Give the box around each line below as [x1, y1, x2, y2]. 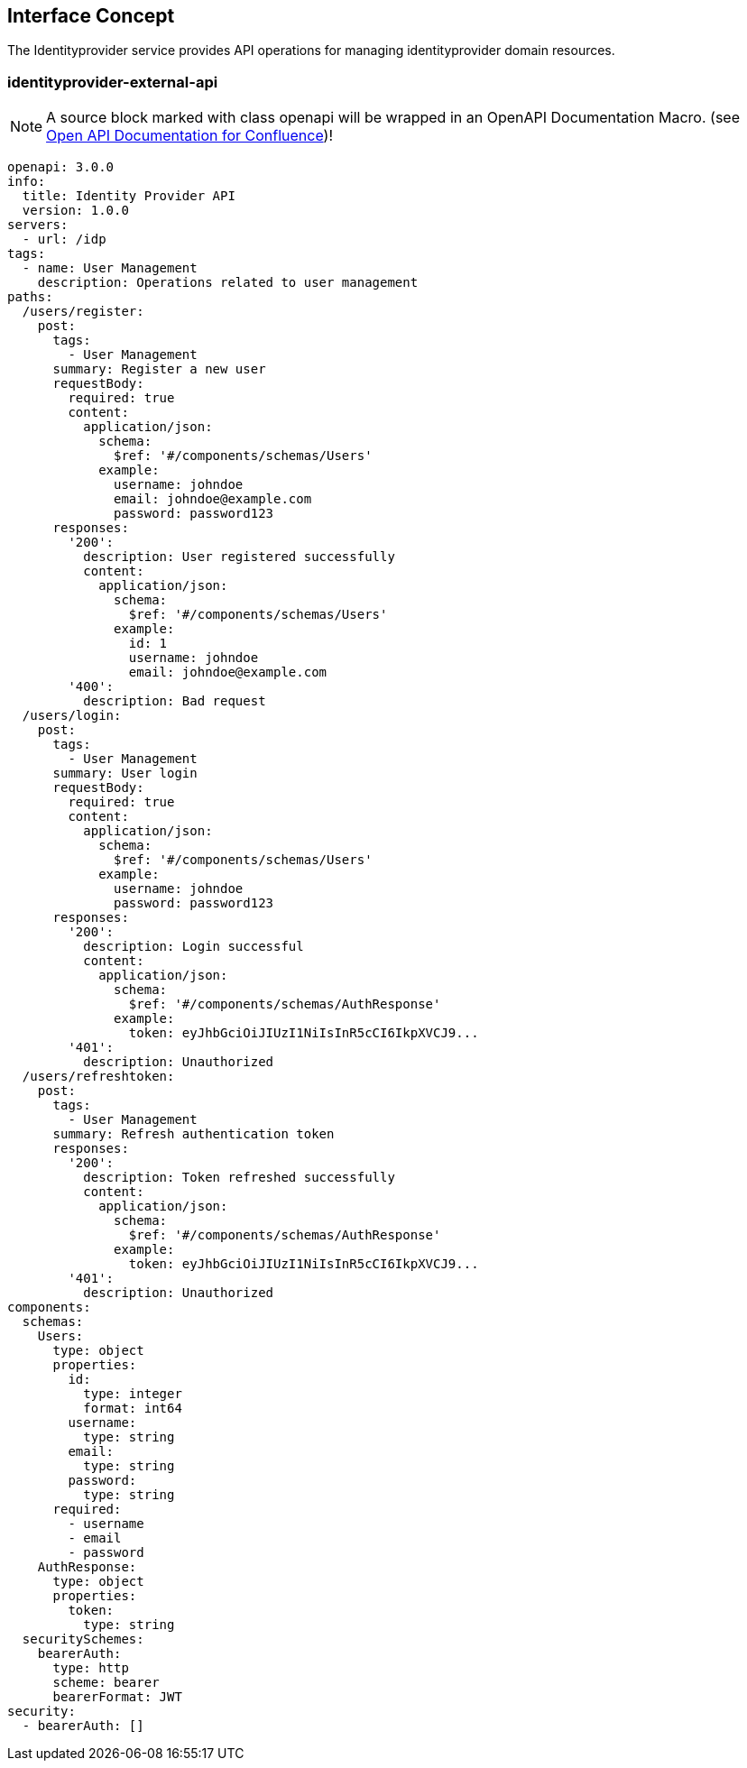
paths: [7, 290, 53, 305]
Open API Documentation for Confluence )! [46, 126, 333, 145]
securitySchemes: [22, 1632, 144, 1647]
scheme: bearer [52, 1675, 160, 1690]
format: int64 [83, 1401, 182, 1416]
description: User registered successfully [83, 549, 395, 565]
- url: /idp [22, 232, 106, 247]
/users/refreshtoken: [22, 1069, 175, 1084]
